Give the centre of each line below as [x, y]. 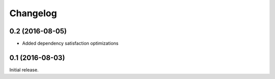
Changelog [33, 13]
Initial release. [24, 70]
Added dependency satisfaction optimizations [70, 44]
